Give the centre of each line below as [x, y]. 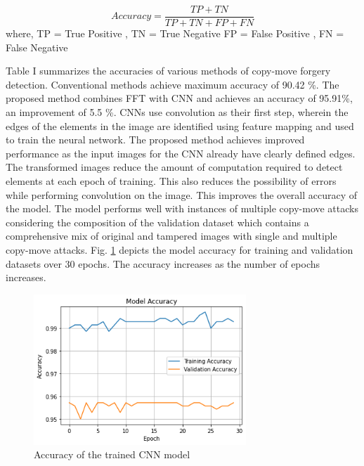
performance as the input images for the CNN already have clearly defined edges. [181, 153]
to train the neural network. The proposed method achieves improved [155, 140]
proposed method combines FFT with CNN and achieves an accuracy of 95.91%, [179, 98]
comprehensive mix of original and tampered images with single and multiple [171, 236]
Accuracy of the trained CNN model [112, 454]
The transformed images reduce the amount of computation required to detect [174, 167]
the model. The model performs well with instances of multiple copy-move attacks [182, 208]
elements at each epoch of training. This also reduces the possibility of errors [171, 181]
